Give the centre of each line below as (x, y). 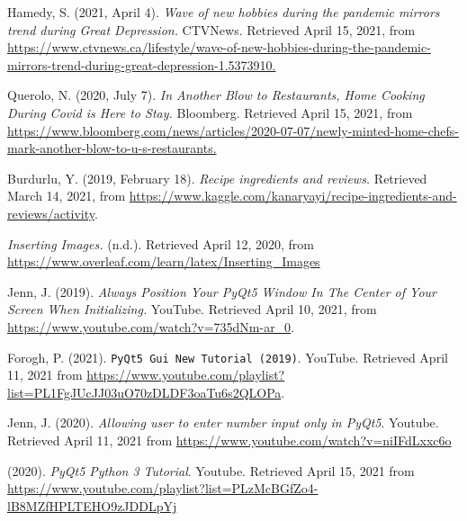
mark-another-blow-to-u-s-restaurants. (112, 148)
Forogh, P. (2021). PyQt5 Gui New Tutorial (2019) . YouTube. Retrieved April (228, 357)
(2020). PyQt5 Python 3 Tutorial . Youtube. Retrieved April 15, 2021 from (211, 470)
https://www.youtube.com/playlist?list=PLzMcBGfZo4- (163, 488)
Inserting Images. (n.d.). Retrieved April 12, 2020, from (161, 243)
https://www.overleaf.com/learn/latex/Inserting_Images (164, 261)
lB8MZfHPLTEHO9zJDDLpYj (92, 505)
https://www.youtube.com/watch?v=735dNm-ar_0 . (151, 326)
